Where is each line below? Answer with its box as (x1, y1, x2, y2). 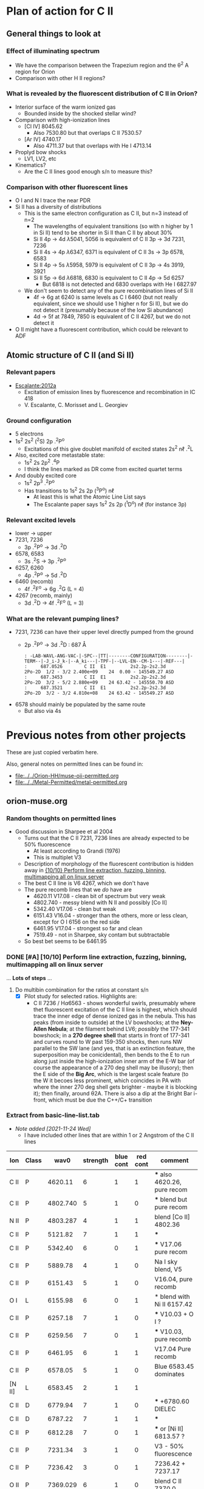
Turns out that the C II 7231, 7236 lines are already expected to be (24, 834, 189, 842)
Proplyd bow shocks (15, 148, 67, 155)
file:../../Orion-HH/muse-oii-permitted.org (15, 772, 119, 779)
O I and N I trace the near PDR (15, 197, 91, 204)
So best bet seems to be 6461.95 (24, 938, 107, 945)
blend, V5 (154, 1265, 182, 1273)
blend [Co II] (154, 1213, 190, 1221)
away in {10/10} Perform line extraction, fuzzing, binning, (24, 867, 166, 874)
